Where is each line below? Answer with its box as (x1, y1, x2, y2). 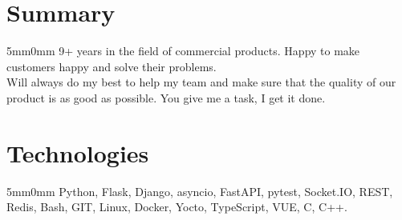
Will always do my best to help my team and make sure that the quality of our (6, 74, 396, 90)
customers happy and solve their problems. (6, 58, 217, 74)
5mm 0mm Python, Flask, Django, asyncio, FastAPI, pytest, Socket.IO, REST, (6, 182, 393, 199)
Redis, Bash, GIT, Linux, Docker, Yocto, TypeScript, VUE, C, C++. (6, 198, 347, 215)
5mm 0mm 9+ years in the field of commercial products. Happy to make (6, 42, 360, 59)
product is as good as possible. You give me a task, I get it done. (6, 89, 326, 106)
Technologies (6, 136, 149, 169)
